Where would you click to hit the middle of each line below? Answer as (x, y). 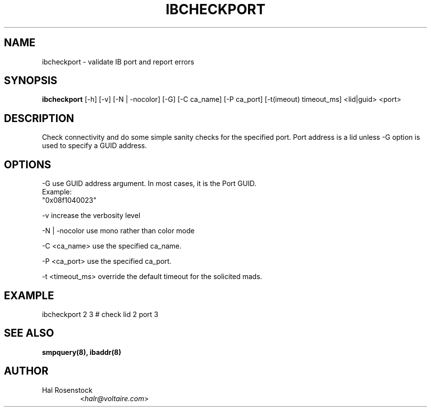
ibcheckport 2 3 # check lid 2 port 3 (100, 314)
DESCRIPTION (39, 118)
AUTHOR (26, 371)
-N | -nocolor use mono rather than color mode (118, 231)
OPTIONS (28, 164)
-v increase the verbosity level (91, 216)
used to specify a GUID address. (94, 146)
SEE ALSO (29, 333)
